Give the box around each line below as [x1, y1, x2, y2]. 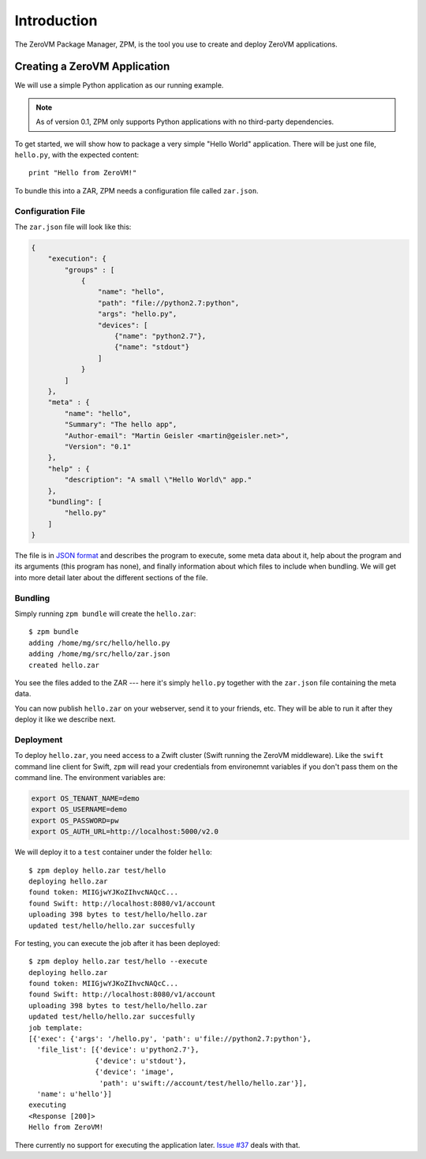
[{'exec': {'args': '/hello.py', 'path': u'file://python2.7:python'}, [28, 1034, 312, 1044]
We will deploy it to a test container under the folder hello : [14, 847, 212, 857]
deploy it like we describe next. [14, 715, 116, 724]
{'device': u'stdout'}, [95, 1056, 187, 1065]
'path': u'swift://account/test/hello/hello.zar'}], [99, 1078, 308, 1087]
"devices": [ [97, 321, 148, 329]
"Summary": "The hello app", [64, 420, 177, 429]
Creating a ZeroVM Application [14, 60, 170, 73]
